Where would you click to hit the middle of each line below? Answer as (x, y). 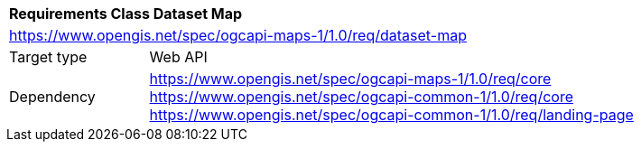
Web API (178, 57)
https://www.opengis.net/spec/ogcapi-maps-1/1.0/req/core (350, 79)
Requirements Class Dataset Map (126, 14)
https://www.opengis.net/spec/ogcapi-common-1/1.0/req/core (361, 97)
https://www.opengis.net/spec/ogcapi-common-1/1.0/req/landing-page (391, 115)
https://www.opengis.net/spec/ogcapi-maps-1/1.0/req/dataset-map (238, 35)
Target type (48, 57)
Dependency (52, 97)
